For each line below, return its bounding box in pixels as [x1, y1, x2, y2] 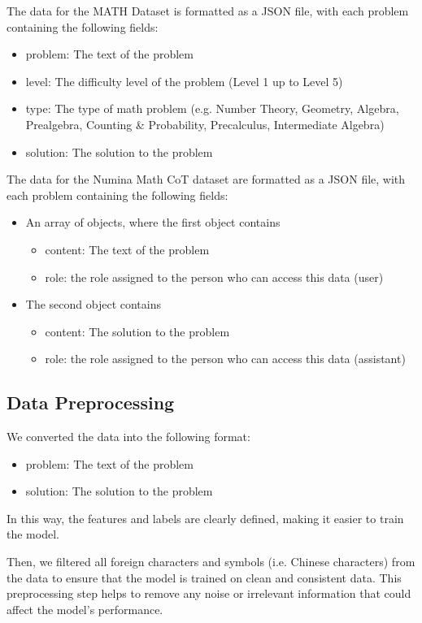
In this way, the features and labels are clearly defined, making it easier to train [7, 509, 404, 526]
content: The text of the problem [45, 240, 210, 257]
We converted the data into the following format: [7, 428, 250, 445]
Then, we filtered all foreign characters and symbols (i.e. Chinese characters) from [7, 553, 415, 570]
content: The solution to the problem [45, 322, 230, 340]
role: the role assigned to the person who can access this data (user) [45, 268, 384, 285]
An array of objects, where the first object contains [25, 214, 281, 231]
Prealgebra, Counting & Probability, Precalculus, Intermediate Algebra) [25, 115, 385, 132]
